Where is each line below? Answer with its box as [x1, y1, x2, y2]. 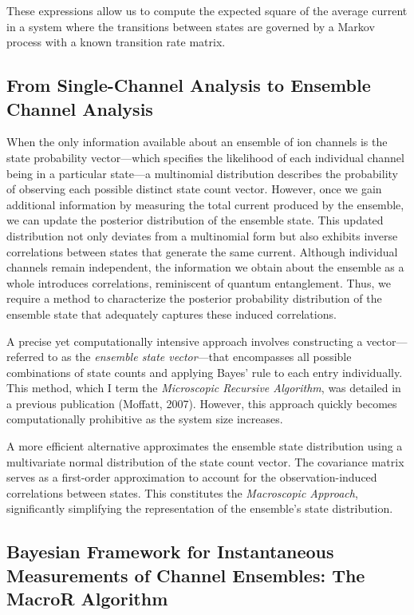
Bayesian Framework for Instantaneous [6, 539, 334, 564]
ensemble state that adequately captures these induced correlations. [6, 305, 337, 322]
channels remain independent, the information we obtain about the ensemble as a [6, 259, 404, 276]
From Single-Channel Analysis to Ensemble [6, 73, 371, 97]
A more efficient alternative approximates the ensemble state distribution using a [6, 438, 403, 454]
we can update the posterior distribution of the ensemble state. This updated [6, 212, 384, 228]
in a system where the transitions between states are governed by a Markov [6, 18, 375, 34]
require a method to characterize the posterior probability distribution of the [6, 290, 382, 307]
